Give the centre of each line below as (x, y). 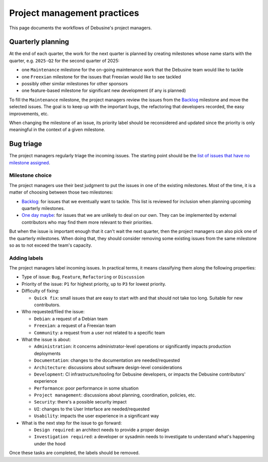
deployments (47, 353)
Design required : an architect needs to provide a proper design (102, 430)
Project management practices (74, 13)
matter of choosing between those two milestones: (61, 192)
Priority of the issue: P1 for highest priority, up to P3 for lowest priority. (94, 284)
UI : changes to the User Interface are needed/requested (92, 409)
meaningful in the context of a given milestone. (57, 130)
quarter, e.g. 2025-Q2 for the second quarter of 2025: (64, 61)
